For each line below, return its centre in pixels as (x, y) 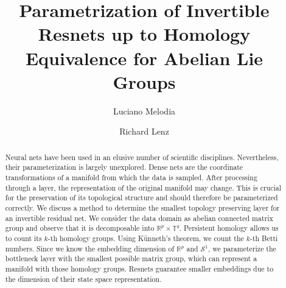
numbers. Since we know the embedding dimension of (90, 248)
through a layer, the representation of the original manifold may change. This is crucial (143, 187)
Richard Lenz (144, 131)
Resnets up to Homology (144, 34)
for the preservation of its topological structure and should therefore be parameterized (141, 198)
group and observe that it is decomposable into (80, 228)
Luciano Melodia (144, 111)
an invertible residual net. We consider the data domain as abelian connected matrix (139, 218)
